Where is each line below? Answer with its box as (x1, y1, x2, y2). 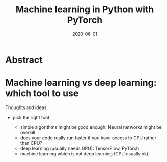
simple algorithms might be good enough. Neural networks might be (20, 124, 162, 130)
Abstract (5, 54, 43, 65)
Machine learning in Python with (15, 4, 154, 15)
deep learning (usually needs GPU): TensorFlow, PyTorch (20, 145, 139, 151)
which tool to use (5, 88, 79, 99)
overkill (20, 129, 35, 135)
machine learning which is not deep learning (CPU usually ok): (20, 150, 150, 157)
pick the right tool (12, 114, 49, 120)
